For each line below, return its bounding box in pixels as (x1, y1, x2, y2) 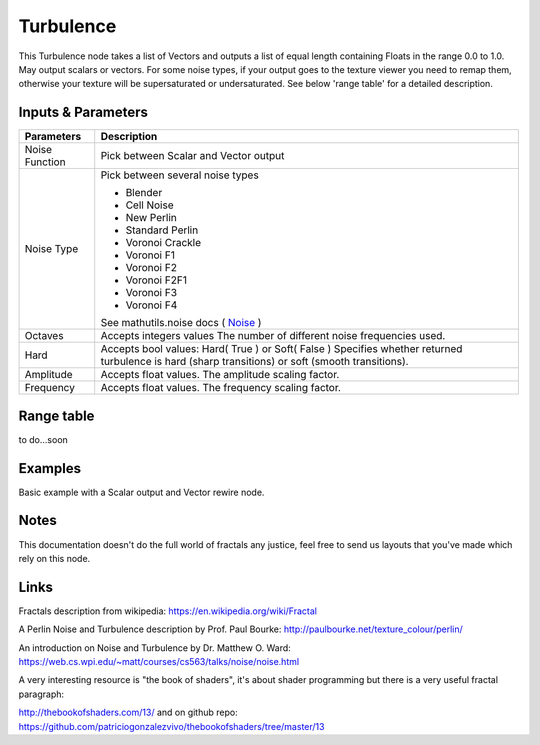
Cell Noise (125, 198, 174, 212)
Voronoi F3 (125, 286, 178, 300)
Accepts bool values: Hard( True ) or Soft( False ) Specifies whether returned (100, 342, 463, 356)
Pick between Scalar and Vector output (100, 149, 285, 163)
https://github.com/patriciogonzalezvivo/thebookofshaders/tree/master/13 (18, 720, 325, 732)
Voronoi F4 (125, 298, 178, 312)
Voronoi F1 (125, 248, 175, 262)
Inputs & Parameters (18, 104, 149, 121)
